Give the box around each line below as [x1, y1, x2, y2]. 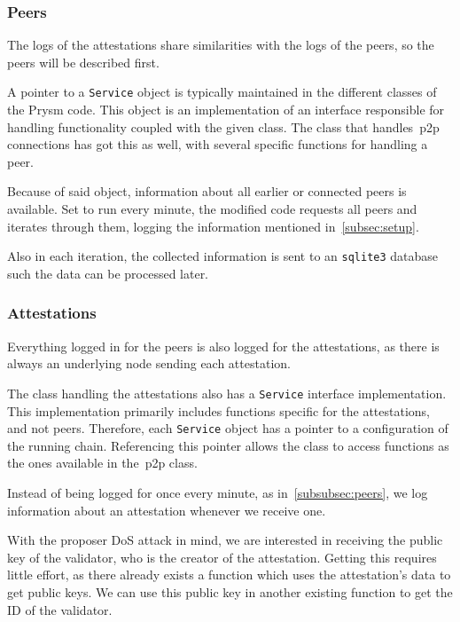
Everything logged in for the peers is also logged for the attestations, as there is [7, 336, 440, 355]
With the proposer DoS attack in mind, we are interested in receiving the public [7, 531, 443, 549]
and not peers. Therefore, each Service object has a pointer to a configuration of [7, 419, 448, 437]
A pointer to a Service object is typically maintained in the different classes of [7, 83, 437, 101]
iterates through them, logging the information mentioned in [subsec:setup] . [7, 217, 419, 235]
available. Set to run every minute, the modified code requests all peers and [7, 200, 417, 218]
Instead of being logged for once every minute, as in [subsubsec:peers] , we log [7, 483, 428, 501]
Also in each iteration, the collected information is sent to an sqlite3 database [7, 247, 439, 265]
